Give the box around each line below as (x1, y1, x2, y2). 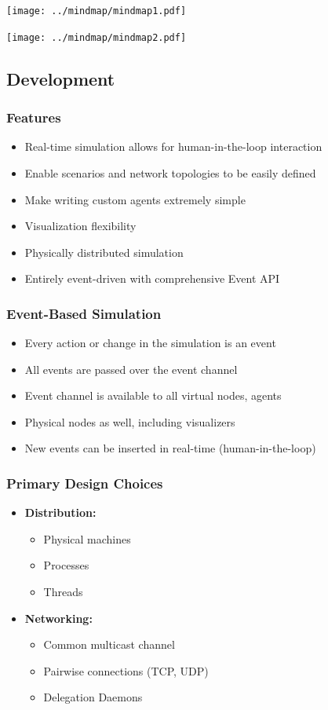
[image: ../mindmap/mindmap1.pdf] (6, 5, 187, 16)
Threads (43, 584, 83, 600)
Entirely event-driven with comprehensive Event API (24, 270, 280, 287)
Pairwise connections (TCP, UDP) (43, 662, 209, 679)
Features (6, 108, 61, 127)
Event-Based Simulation (6, 303, 162, 323)
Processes (43, 557, 89, 573)
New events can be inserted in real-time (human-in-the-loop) (24, 440, 316, 456)
